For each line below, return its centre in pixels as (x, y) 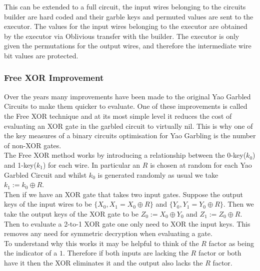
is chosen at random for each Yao (201, 164)
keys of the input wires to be (48, 204)
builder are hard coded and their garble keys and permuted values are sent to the (129, 16)
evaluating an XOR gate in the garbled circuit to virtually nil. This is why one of (128, 126)
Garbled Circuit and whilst (45, 174)
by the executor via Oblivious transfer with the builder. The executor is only (122, 36)
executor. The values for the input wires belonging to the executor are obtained (126, 26)
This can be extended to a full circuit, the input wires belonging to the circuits (125, 6)
